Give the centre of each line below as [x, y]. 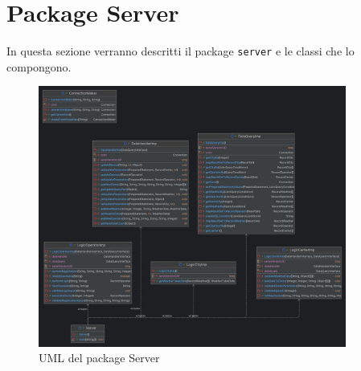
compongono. [39, 66]
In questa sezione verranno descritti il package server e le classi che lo [180, 51]
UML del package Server [99, 358]
